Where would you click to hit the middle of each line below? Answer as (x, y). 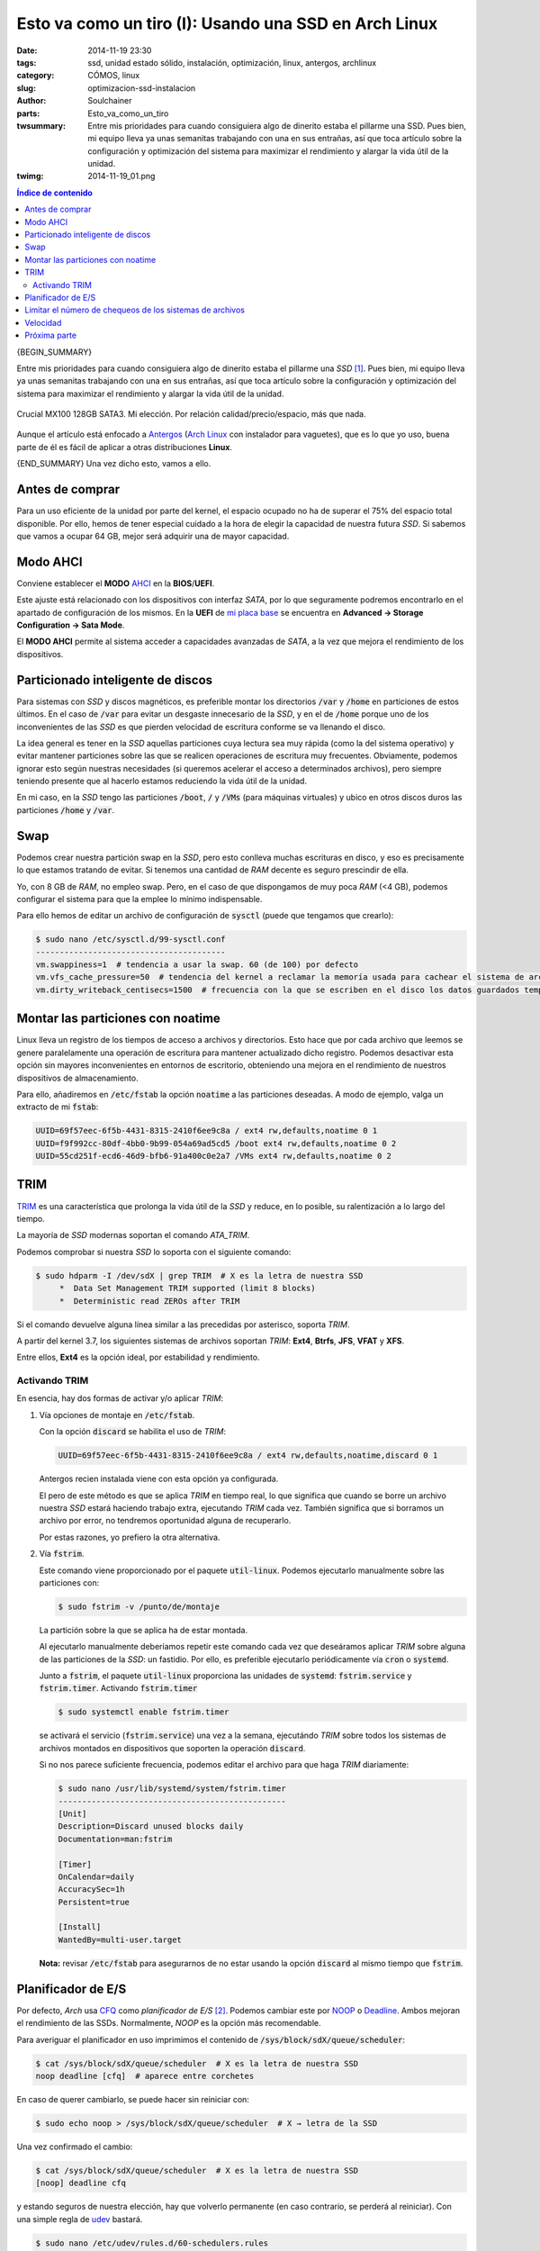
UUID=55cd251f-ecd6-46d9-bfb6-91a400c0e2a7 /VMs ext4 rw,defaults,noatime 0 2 (213, 1156)
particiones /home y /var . (66, 809)
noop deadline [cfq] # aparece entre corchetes (145, 2076)
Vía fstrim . (62, 1554)
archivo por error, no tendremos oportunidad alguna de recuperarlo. (165, 1521)
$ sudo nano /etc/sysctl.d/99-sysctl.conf (130, 940)
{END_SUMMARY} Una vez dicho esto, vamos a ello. (114, 464)
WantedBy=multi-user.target (120, 1939)
